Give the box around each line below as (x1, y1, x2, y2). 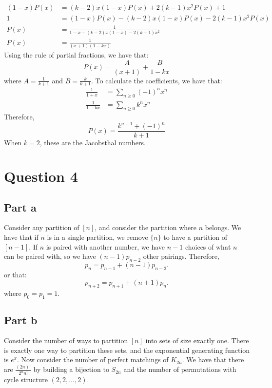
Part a (4, 199, 37, 214)
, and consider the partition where (95, 222, 196, 233)
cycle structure (4, 374, 48, 385)
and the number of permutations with (123, 364, 236, 374)
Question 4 (4, 166, 78, 186)
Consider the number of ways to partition (4, 335, 128, 346)
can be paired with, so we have (4, 251, 96, 261)
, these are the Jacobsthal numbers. (39, 137, 146, 148)
